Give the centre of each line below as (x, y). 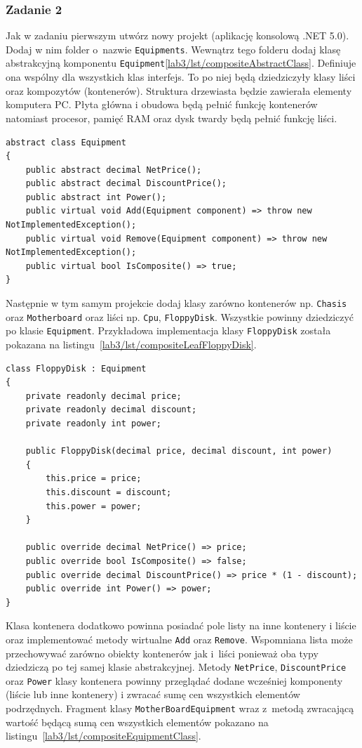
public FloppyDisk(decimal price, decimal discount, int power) (179, 451)
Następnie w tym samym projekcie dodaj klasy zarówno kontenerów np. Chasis (176, 303)
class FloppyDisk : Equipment (76, 368)
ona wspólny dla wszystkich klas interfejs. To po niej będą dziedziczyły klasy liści (181, 77)
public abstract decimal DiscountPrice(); (126, 184)
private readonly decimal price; (103, 396)
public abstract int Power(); (96, 197)
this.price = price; (94, 479)
